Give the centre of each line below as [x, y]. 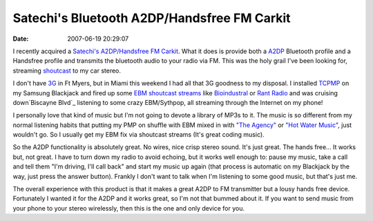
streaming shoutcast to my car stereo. [67, 70]
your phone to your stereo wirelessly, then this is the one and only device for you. [129, 208]
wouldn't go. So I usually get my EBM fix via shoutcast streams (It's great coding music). [139, 135]
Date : [21, 39]
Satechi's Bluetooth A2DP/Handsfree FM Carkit [152, 18]
